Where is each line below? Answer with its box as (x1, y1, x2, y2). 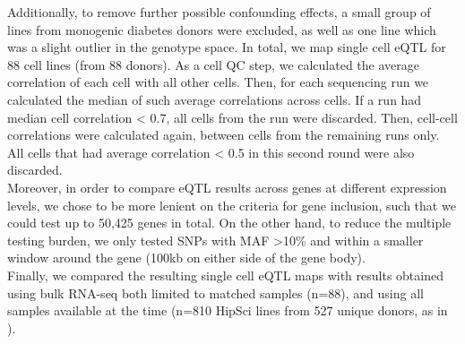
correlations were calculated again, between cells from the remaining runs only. (7, 125, 440, 144)
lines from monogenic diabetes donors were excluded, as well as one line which (7, 20, 436, 39)
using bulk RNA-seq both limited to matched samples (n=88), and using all (7, 283, 424, 302)
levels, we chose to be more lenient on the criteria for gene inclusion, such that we (7, 195, 456, 214)
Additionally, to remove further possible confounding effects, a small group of (7, 3, 431, 21)
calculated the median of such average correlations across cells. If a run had (7, 90, 422, 108)
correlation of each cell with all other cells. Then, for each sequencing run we (7, 73, 429, 91)
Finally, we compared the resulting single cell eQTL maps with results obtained (7, 265, 443, 284)
